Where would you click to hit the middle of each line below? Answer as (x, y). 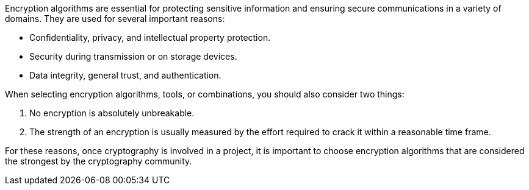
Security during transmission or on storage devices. (133, 56)
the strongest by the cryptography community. (99, 161)
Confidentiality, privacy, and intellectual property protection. (150, 37)
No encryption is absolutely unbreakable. (112, 113)
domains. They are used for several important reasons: (115, 19)
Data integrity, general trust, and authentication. (125, 75)
